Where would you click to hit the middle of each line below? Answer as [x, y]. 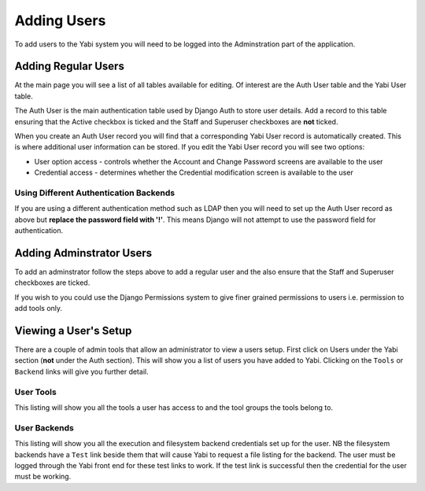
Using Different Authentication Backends [95, 193]
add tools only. [39, 308]
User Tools [35, 392]
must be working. [43, 477]
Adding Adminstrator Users [83, 253]
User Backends [44, 427]
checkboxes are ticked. [52, 282]
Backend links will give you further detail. [81, 371]
